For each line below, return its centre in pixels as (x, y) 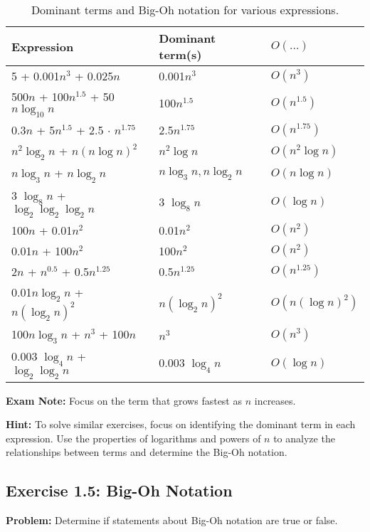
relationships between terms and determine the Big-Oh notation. (147, 452)
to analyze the (304, 438)
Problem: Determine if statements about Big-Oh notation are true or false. (172, 520)
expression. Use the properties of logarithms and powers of (133, 438)
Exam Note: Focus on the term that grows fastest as (124, 400)
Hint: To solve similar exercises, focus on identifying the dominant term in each (181, 424)
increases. (275, 400)
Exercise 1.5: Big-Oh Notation (119, 490)
